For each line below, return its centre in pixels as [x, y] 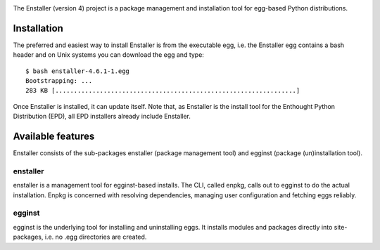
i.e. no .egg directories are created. [96, 237]
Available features [54, 137]
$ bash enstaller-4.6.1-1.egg [78, 71]
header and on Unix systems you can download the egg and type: [108, 55]
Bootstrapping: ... [59, 81]
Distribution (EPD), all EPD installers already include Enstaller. [102, 117]
